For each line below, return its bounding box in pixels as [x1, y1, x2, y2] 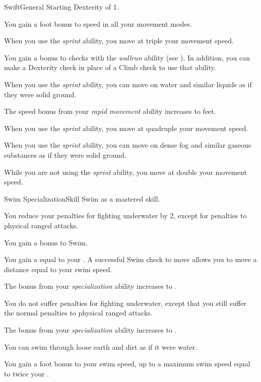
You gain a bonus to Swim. [4, 237, 88, 247]
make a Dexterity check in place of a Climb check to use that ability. [4, 62, 216, 73]
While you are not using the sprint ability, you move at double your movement [4, 166, 247, 177]
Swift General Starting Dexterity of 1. [4, 2, 119, 12]
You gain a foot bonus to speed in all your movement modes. [4, 18, 192, 29]
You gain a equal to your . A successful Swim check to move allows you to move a [4, 254, 257, 265]
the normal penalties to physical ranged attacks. [4, 307, 153, 318]
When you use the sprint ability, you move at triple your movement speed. [4, 35, 234, 46]
